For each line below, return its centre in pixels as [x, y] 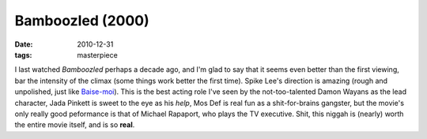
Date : [24, 44]
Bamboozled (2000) [82, 21]
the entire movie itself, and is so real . [75, 125]
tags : [23, 54]
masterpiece [97, 54]
